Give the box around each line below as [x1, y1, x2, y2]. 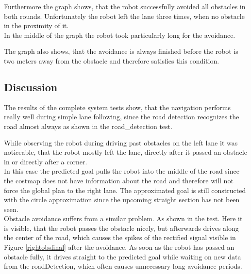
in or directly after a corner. [4, 156, 87, 166]
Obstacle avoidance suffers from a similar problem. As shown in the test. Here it [4, 213, 243, 224]
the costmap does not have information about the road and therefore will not [4, 175, 234, 185]
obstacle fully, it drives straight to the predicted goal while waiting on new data [4, 251, 241, 261]
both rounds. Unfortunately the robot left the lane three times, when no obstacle [4, 11, 245, 21]
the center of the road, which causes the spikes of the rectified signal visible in [4, 232, 236, 242]
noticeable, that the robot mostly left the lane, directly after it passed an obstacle [4, 147, 247, 157]
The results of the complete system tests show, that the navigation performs [4, 102, 231, 112]
